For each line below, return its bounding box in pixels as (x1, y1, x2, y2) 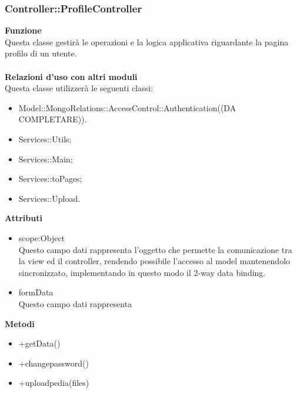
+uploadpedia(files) (18, 377, 89, 389)
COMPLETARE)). (18, 113, 87, 125)
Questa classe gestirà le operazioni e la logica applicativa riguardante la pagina (5, 35, 289, 48)
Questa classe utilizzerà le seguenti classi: (5, 82, 153, 94)
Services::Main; (18, 152, 73, 165)
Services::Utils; (18, 132, 72, 145)
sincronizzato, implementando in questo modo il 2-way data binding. (18, 266, 266, 278)
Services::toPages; (18, 172, 82, 185)
